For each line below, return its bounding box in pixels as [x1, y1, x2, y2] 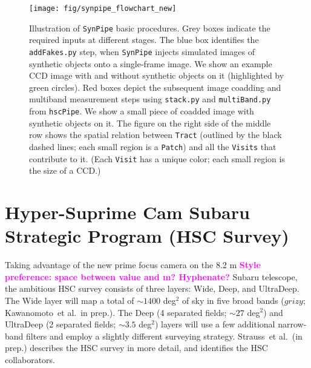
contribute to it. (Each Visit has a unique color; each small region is [29, 152, 285, 165]
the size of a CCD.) [29, 164, 101, 177]
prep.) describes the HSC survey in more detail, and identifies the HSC [5, 341, 268, 354]
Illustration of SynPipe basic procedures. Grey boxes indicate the [29, 21, 270, 34]
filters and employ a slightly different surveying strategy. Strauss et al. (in [26, 329, 303, 342]
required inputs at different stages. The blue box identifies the [29, 33, 259, 46]
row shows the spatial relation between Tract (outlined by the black [29, 128, 282, 141]
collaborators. [5, 353, 56, 366]
